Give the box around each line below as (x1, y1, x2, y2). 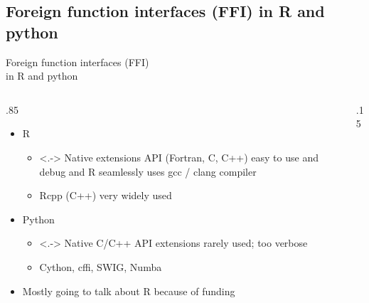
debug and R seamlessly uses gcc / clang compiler (39, 164, 257, 179)
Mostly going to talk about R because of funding (22, 283, 235, 298)
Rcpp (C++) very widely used (39, 188, 172, 203)
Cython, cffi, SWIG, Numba (39, 259, 162, 274)
